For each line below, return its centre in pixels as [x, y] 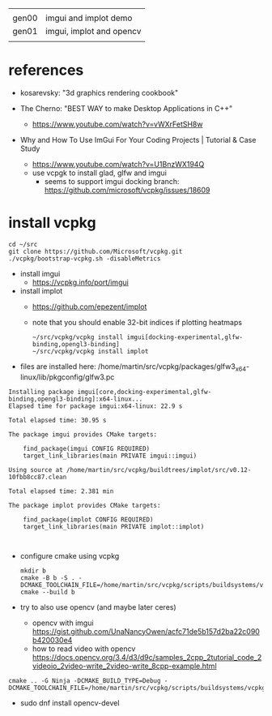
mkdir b [33, 571]
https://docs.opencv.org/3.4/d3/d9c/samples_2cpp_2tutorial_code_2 [147, 657]
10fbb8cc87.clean [38, 477]
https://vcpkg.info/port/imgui [81, 282]
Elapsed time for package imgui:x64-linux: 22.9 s [96, 406]
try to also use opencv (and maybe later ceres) [98, 607]
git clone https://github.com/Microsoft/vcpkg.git [96, 251]
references [46, 70]
